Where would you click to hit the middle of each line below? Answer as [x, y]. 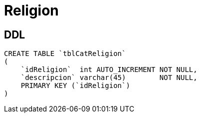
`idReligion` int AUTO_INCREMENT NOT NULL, [109, 70]
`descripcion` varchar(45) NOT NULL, [109, 78]
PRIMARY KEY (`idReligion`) [75, 86]
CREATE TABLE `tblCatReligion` [65, 54]
